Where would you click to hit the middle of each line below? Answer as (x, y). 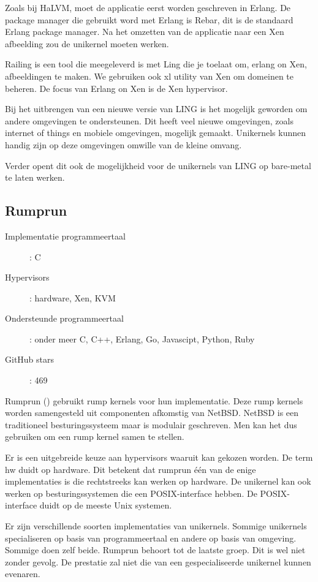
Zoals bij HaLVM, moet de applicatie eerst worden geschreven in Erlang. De (148, 7)
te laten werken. (35, 177)
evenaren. (23, 574)
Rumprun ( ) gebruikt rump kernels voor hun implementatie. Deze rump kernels (154, 400)
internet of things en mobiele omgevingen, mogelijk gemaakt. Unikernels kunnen (156, 133)
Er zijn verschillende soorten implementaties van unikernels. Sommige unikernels (156, 526)
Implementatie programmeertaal (65, 236)
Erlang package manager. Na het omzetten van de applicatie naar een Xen (145, 32)
